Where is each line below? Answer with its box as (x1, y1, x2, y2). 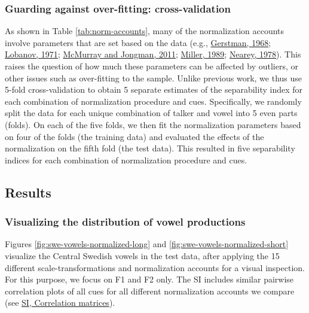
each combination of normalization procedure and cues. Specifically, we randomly (5, 95, 302, 107)
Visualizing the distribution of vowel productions (5, 214, 246, 229)
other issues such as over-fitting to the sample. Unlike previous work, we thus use (5, 71, 302, 84)
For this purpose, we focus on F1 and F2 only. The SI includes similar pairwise (5, 273, 294, 285)
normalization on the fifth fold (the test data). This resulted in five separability (5, 142, 295, 154)
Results (5, 183, 51, 201)
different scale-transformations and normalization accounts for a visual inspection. (5, 261, 305, 274)
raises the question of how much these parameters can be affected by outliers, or (5, 60, 298, 72)
